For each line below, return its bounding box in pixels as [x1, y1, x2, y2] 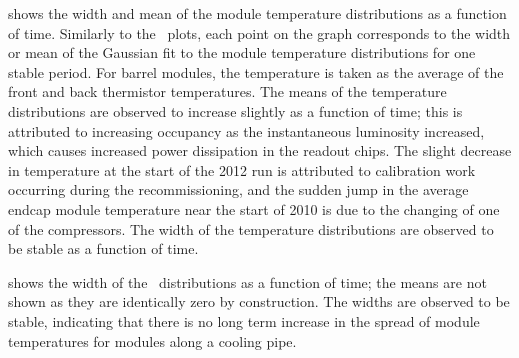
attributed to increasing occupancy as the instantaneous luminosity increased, [8, 120, 485, 141]
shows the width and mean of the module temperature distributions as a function [8, 3, 507, 23]
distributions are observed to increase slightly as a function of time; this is [8, 100, 463, 121]
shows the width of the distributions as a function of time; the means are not [8, 271, 487, 292]
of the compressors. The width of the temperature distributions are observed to [8, 218, 494, 239]
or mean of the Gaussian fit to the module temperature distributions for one [8, 42, 476, 63]
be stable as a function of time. [8, 238, 199, 259]
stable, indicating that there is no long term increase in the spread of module [8, 310, 480, 331]
